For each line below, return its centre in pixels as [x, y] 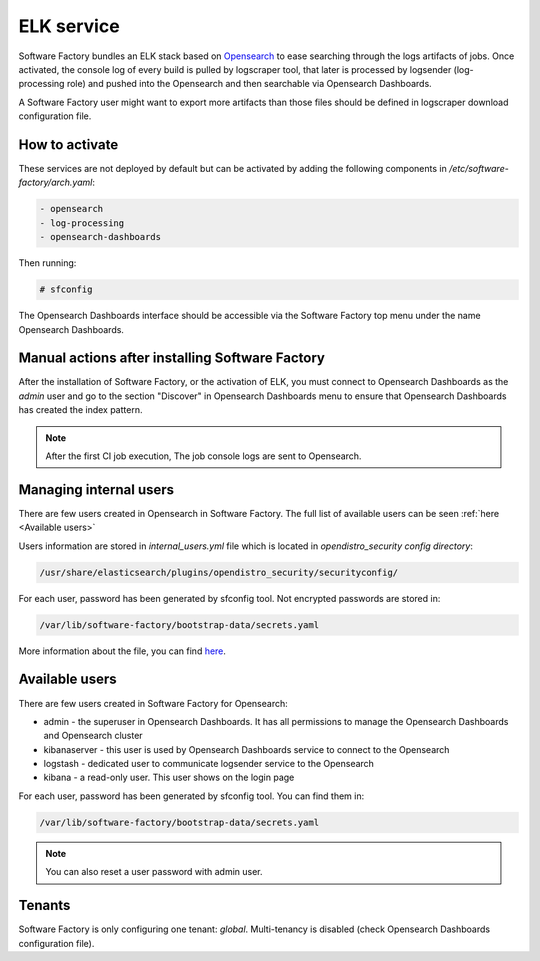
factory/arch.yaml [55, 182]
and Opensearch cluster [93, 736]
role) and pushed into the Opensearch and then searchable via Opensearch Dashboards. [249, 84]
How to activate [68, 144]
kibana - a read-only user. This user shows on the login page [169, 777]
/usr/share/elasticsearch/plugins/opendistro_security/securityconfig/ [219, 572]
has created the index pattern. [80, 410]
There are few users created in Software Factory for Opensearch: [153, 703]
